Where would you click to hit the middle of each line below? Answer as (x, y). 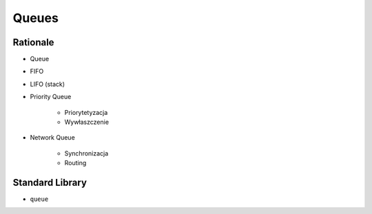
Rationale (33, 42)
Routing (75, 163)
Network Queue (52, 138)
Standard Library (50, 183)
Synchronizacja (86, 153)
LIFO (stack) (48, 84)
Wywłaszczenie (87, 122)
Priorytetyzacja (86, 112)
